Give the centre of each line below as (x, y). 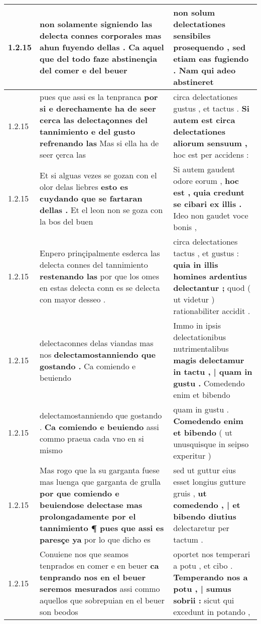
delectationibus (200, 337)
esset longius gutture (210, 482)
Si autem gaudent (204, 169)
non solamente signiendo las (96, 24)
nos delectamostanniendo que (98, 354)
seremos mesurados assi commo (100, 589)
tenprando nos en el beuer (93, 577)
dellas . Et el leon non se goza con (101, 210)
